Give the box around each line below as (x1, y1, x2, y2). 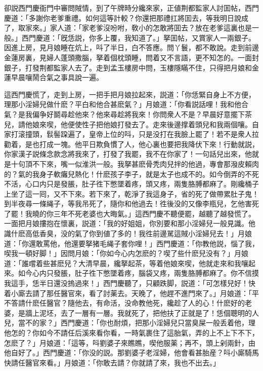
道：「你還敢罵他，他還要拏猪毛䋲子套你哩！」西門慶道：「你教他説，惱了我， (4, 238, 259, 248)
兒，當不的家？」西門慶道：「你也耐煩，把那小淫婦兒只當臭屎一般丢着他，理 (4, 317, 255, 328)
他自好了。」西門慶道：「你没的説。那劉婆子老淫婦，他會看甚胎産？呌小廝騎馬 (4, 347, 259, 358)
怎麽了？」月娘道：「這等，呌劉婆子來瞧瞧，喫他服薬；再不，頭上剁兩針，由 (4, 337, 255, 348)
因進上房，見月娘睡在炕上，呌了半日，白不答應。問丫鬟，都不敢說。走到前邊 (4, 42, 259, 53)
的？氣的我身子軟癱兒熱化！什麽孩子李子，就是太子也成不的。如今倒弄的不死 (4, 168, 259, 179)
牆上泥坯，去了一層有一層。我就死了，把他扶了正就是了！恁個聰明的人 (25, 307, 259, 318)
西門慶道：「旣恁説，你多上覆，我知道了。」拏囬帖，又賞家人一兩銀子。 (21, 32, 255, 43)
